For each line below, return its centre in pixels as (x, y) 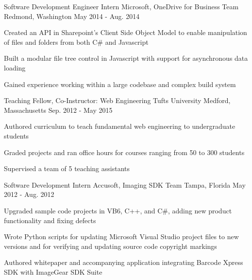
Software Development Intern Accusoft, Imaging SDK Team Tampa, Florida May (125, 184)
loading (15, 67)
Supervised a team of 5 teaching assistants (67, 168)
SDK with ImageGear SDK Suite (53, 271)
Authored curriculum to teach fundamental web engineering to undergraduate (120, 126)
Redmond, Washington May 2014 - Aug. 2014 (72, 16)
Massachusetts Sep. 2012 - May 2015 (58, 110)
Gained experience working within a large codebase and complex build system (120, 84)
